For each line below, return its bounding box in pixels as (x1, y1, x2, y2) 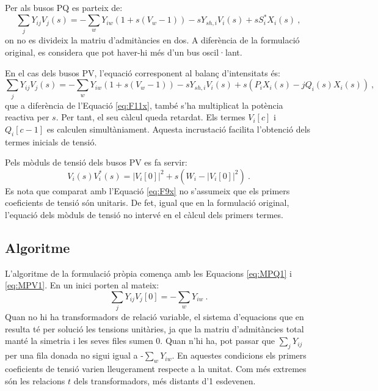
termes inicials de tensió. (5, 135, 97, 148)
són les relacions (5, 374, 65, 387)
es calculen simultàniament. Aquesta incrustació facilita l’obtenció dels (46, 122, 311, 135)
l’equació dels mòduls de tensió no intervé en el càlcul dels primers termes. (5, 208, 283, 221)
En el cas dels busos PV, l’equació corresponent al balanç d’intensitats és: (5, 66, 281, 79)
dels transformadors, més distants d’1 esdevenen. (73, 374, 256, 387)
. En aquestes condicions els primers (172, 349, 307, 362)
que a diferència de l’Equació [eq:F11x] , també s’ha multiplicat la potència (5, 98, 283, 111)
